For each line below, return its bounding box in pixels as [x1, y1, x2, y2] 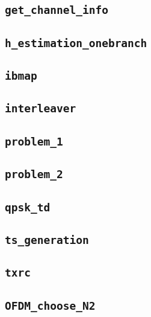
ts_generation [5, 233, 89, 246]
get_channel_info [5, 4, 108, 17]
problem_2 [5, 168, 63, 181]
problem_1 [5, 135, 63, 148]
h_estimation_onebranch [5, 36, 147, 50]
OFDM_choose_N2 [5, 299, 96, 312]
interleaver [5, 102, 76, 115]
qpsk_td [5, 200, 51, 214]
